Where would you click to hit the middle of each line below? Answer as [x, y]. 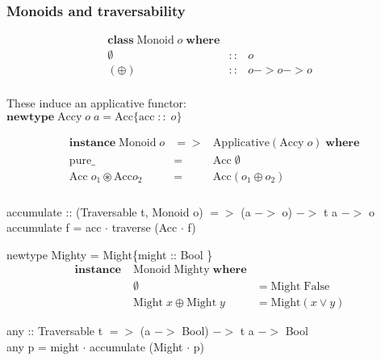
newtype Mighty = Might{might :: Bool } [110, 254]
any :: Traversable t [55, 331]
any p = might [43, 346]
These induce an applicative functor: [96, 102]
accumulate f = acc [54, 227]
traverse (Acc [144, 227]
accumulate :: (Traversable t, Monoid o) [105, 211]
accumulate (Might [136, 346]
